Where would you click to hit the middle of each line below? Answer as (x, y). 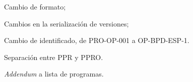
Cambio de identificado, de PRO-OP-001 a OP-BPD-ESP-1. (97, 40)
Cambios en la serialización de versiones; (67, 23)
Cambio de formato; (35, 6)
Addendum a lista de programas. (54, 74)
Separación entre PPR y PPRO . (54, 57)
